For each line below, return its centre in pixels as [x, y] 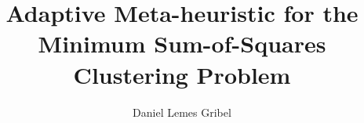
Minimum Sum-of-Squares [182, 43]
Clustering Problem [182, 74]
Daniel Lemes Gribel [182, 112]
